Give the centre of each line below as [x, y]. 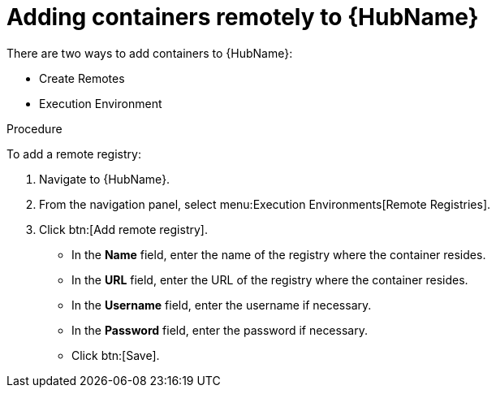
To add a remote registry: [74, 154]
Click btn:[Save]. [116, 355]
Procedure [35, 128]
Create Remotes [82, 78]
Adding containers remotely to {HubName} [243, 17]
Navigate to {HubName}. [105, 179]
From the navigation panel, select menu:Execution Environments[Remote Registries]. [265, 204]
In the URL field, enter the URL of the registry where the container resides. [270, 279]
